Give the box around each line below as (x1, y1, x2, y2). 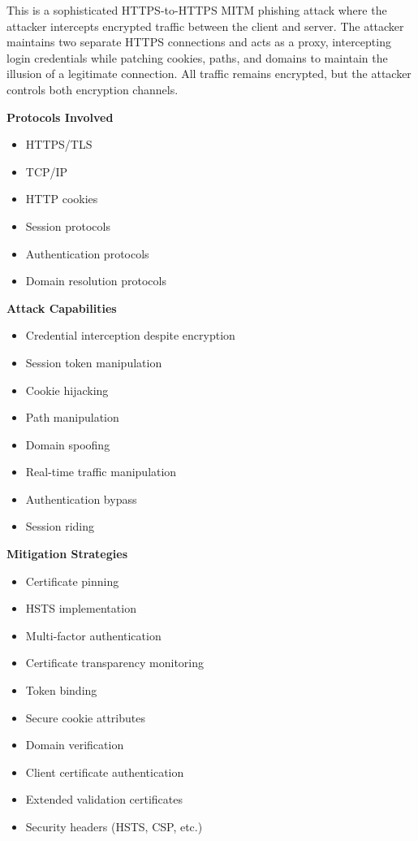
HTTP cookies (25, 190, 98, 207)
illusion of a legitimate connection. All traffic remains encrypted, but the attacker (6, 65, 412, 82)
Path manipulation (25, 409, 119, 426)
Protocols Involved (6, 108, 114, 125)
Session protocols (25, 217, 110, 234)
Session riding (25, 518, 95, 535)
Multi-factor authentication (25, 626, 162, 644)
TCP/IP (25, 163, 68, 180)
